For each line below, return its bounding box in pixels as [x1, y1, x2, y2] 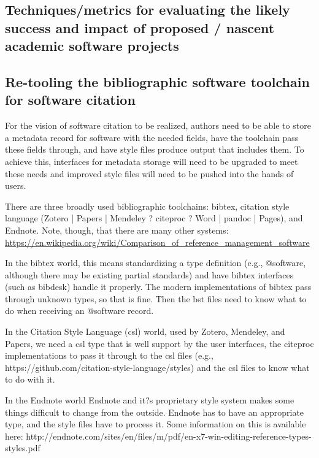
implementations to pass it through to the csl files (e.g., [5, 349, 213, 362]
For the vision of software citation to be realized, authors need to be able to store [5, 119, 311, 132]
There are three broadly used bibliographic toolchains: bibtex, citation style [5, 199, 290, 212]
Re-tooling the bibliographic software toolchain [5, 72, 310, 91]
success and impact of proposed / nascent [5, 18, 275, 37]
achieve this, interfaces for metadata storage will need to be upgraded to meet [5, 155, 298, 167]
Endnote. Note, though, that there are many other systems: [5, 223, 229, 236]
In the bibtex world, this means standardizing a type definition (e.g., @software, [5, 256, 306, 269]
